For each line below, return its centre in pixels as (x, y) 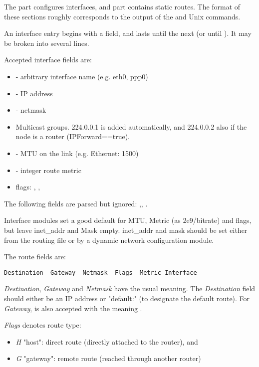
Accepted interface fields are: (48, 60)
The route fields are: (35, 257)
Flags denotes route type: (43, 325)
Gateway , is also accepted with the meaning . (73, 308)
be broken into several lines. (47, 43)
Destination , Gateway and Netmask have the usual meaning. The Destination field (130, 288)
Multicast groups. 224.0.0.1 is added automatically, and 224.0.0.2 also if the (131, 126)
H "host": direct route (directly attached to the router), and (107, 341)
